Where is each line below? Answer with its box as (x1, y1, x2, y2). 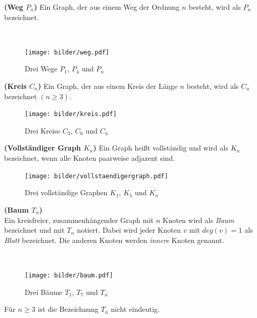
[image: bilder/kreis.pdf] (25, 110, 117, 118)
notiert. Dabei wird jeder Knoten (77, 225, 181, 235)
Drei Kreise (25, 125, 61, 136)
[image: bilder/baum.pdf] (25, 271, 113, 279)
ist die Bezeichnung (38, 304, 99, 314)
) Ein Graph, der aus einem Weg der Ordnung (34, 2, 180, 12)
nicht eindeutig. (111, 304, 160, 314)
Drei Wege (25, 63, 58, 74)
